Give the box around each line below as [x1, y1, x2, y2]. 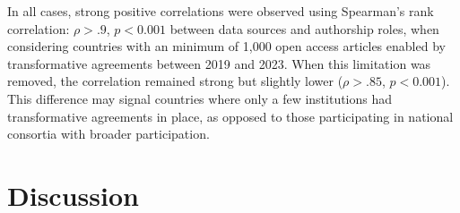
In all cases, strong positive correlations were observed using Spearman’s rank [7, 2, 434, 20]
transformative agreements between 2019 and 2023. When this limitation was [7, 54, 431, 72]
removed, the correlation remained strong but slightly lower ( [7, 72, 343, 90]
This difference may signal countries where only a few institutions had [7, 89, 393, 107]
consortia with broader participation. [7, 124, 210, 143]
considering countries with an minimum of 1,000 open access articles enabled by [7, 37, 446, 55]
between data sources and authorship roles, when [169, 19, 439, 38]
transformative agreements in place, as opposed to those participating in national [7, 106, 454, 125]
